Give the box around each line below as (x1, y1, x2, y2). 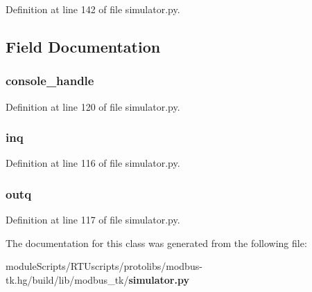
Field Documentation (6, 35, 161, 57)
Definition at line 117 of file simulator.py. (6, 212, 180, 227)
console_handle (6, 72, 94, 89)
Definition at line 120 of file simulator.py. (6, 99, 180, 113)
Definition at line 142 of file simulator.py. (6, 2, 180, 16)
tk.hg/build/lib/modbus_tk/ (6, 273, 129, 286)
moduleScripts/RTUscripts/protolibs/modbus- (6, 259, 202, 273)
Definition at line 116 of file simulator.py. (6, 156, 180, 170)
